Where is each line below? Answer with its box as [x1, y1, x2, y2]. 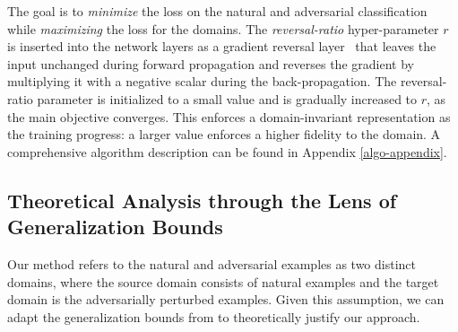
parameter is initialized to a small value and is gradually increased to [37, 89, 418, 108]
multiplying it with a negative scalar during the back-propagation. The [7, 72, 397, 91]
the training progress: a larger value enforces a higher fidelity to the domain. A [7, 125, 441, 144]
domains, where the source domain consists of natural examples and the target [7, 272, 439, 291]
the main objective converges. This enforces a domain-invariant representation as [7, 107, 451, 126]
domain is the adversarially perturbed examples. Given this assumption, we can [7, 290, 445, 309]
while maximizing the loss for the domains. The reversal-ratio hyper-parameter [7, 19, 439, 38]
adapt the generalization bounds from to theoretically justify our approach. [7, 307, 420, 326]
